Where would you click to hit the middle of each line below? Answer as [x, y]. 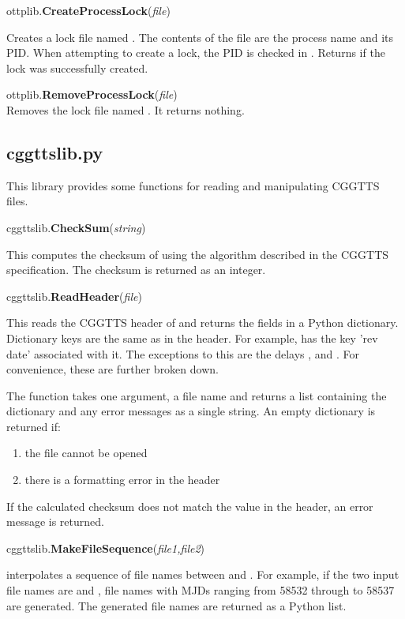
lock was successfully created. [77, 68]
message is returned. [55, 521]
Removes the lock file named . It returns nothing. [126, 109]
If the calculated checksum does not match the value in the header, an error [190, 506]
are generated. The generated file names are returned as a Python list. [176, 605]
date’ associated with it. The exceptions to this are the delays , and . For [183, 353]
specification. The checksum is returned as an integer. [136, 270]
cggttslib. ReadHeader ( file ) [74, 296]
